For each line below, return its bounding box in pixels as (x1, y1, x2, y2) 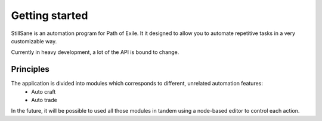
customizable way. (11, 37, 57, 44)
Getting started (11, 9, 88, 22)
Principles (11, 64, 50, 74)
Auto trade (31, 97, 58, 104)
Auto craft (31, 88, 56, 95)
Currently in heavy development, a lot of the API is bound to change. (11, 49, 179, 56)
